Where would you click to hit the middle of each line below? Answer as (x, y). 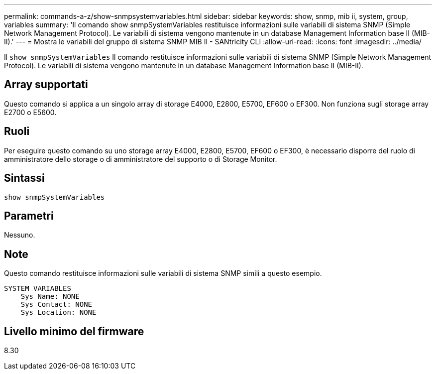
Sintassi (24, 178)
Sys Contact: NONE (56, 305)
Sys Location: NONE (58, 312)
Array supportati (46, 85)
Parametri (29, 216)
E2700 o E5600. (30, 112)
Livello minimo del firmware (74, 331)
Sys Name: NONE (50, 297)
